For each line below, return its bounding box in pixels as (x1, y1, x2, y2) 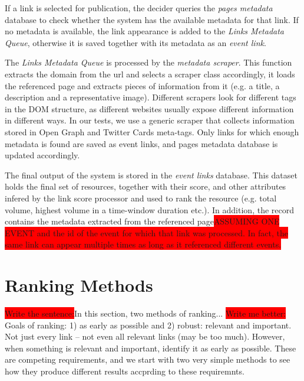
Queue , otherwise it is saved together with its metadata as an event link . (5, 36, 266, 48)
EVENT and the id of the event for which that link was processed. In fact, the (5, 226, 288, 239)
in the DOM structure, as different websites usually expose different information (5, 102, 294, 115)
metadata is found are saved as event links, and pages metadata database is (5, 137, 278, 149)
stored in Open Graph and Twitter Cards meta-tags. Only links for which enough (5, 125, 299, 138)
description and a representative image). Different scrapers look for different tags (5, 91, 296, 103)
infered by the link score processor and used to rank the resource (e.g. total (5, 191, 277, 204)
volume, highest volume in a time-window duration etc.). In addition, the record (5, 203, 294, 216)
